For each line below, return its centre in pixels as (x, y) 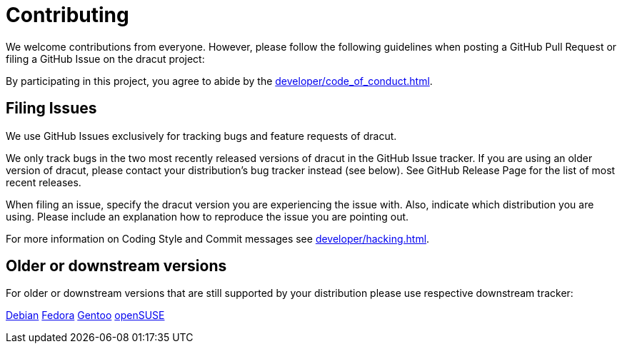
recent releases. (44, 182)
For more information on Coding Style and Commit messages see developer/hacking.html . (218, 238)
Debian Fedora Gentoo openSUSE (85, 315)
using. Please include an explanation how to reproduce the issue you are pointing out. (207, 216)
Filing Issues (51, 108)
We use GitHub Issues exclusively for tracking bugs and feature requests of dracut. (201, 136)
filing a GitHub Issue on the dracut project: (105, 59)
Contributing (67, 15)
